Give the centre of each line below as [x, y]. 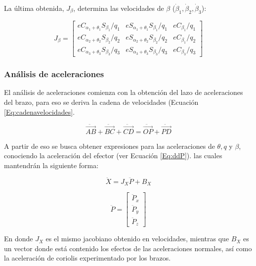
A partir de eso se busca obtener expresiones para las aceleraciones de [109, 146]
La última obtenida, [34, 8]
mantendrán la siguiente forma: [51, 165]
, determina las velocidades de [119, 8]
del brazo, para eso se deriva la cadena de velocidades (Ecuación [101, 102]
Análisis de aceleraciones [54, 74]
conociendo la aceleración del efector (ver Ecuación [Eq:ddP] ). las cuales [113, 155]
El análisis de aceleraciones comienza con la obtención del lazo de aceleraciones [124, 92]
